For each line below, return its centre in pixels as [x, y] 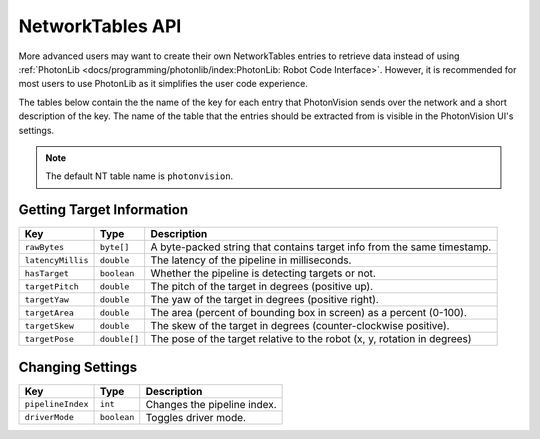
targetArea [49, 312]
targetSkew [49, 325]
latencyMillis [56, 260]
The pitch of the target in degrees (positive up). [262, 287]
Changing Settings [78, 366]
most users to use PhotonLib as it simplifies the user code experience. [163, 84]
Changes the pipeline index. [211, 404]
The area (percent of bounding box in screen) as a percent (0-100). [308, 313]
